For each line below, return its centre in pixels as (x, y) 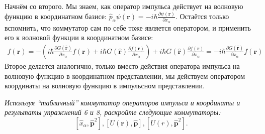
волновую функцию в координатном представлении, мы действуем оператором (125, 76)
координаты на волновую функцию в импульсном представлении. (105, 86)
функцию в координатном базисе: (56, 16)
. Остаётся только (202, 16)
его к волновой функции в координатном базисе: (79, 37)
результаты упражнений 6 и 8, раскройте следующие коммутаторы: (113, 112)
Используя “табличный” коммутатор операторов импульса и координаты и (122, 102)
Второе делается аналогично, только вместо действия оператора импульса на (122, 65)
